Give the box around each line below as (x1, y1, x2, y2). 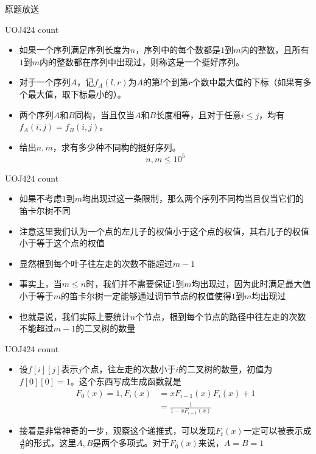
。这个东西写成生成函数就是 (70, 374, 181, 387)
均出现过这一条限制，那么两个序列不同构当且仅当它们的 (82, 192, 304, 205)
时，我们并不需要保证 (86, 277, 172, 290)
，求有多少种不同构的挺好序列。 (52, 140, 181, 153)
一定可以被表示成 (243, 424, 312, 437)
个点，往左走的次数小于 (82, 363, 176, 375)
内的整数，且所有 (241, 43, 309, 56)
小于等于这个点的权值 (19, 236, 105, 249)
